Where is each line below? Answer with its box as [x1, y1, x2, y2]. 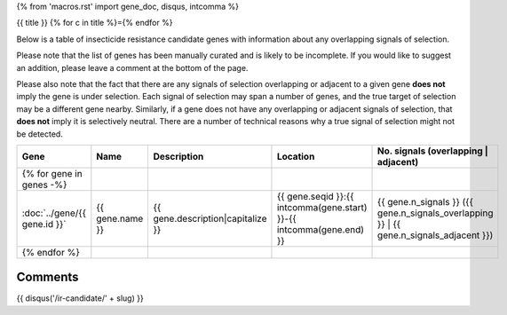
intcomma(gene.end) [276, 223, 364, 235]
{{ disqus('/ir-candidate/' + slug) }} [16, 293, 144, 303]
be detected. [16, 129, 64, 139]
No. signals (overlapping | [377, 145, 488, 157]
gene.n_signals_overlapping [377, 207, 494, 219]
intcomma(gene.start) [276, 201, 368, 213]
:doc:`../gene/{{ [21, 207, 86, 219]
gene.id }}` [21, 217, 67, 230]
